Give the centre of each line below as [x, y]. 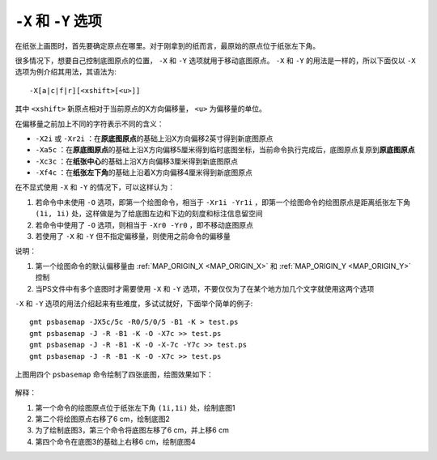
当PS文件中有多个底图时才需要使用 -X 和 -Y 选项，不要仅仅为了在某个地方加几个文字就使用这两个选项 [205, 288]
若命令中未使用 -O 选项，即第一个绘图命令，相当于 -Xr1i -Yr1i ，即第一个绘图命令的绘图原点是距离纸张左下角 [223, 202]
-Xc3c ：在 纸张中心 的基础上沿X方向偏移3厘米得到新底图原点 [137, 161]
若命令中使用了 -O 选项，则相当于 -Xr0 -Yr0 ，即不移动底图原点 [144, 225]
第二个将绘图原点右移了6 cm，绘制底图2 [102, 419]
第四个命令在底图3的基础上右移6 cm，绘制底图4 [115, 441]
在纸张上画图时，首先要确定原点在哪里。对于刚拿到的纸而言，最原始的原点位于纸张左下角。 [167, 45]
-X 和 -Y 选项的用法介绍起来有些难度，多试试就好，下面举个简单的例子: [134, 303]
